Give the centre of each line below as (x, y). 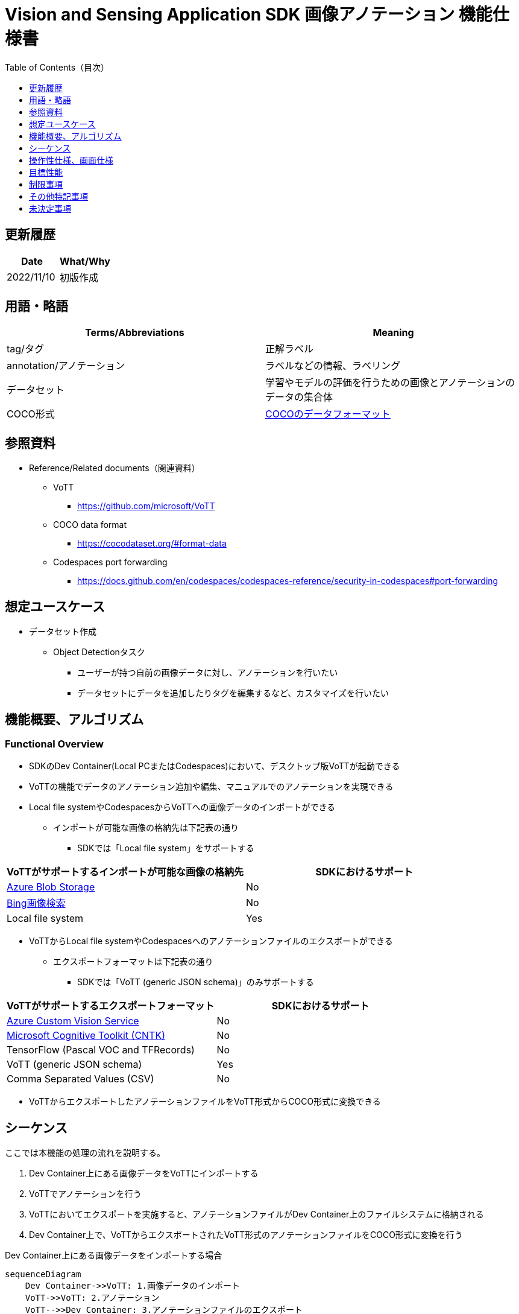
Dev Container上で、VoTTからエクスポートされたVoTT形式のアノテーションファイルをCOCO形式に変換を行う (246, 1235)
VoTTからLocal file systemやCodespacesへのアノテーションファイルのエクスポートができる (211, 941)
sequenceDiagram (43, 1274)
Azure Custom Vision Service (73, 1021)
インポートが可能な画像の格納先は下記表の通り (146, 828)
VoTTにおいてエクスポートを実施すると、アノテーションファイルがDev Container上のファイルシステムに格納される (256, 1214)
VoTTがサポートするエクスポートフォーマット (111, 1006)
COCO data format (90, 525)
